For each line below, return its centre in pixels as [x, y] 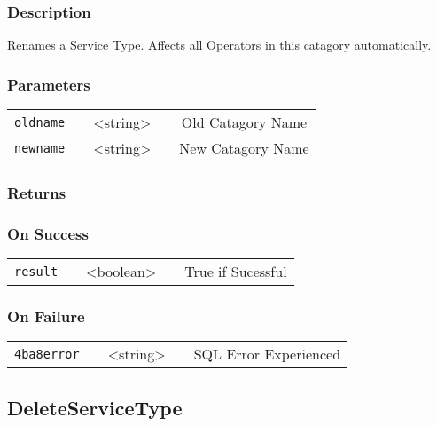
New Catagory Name [244, 148]
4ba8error [47, 354]
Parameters [49, 84]
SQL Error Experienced [267, 354]
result [36, 271]
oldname [40, 122]
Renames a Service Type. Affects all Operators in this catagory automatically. [219, 45]
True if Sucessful [236, 272]
